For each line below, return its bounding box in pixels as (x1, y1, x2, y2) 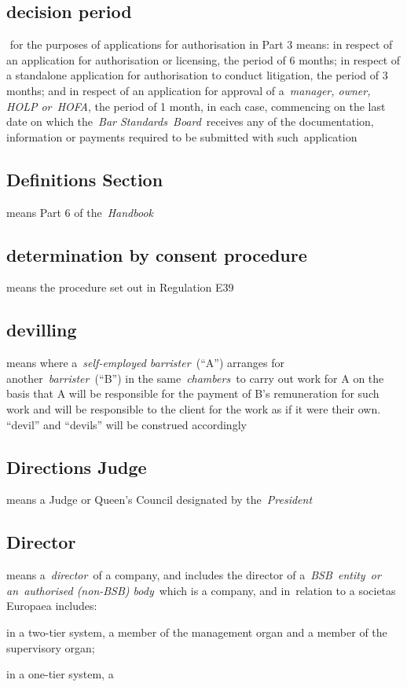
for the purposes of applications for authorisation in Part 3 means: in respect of (9, 36, 393, 53)
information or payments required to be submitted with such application (6, 128, 357, 145)
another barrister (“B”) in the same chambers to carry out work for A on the (6, 369, 384, 386)
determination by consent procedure (6, 242, 307, 266)
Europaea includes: (6, 597, 97, 614)
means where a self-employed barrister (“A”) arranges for (6, 355, 284, 371)
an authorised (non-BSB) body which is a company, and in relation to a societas (6, 582, 396, 598)
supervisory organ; (6, 639, 95, 656)
